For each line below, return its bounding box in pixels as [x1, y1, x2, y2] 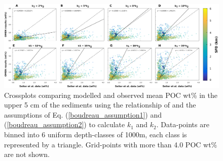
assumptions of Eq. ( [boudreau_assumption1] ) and [4, 109, 162, 120]
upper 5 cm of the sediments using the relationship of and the [4, 99, 196, 110]
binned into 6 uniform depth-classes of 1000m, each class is [4, 129, 187, 139]
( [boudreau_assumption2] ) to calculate [4, 119, 125, 130]
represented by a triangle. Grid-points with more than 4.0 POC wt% [4, 139, 217, 149]
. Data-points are [156, 119, 209, 130]
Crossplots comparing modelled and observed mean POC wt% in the [4, 89, 217, 100]
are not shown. [4, 149, 50, 159]
